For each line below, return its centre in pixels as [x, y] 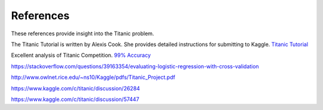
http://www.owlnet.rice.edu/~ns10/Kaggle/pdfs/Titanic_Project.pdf [93, 77]
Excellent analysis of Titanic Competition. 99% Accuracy [81, 55]
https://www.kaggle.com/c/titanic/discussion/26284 [76, 88]
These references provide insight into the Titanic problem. [83, 33]
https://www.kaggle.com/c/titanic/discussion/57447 [75, 99]
